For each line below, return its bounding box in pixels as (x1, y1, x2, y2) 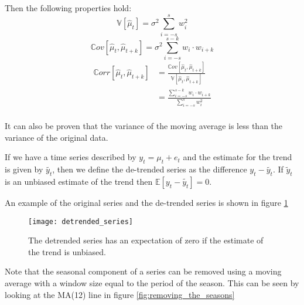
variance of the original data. (5, 131, 108, 143)
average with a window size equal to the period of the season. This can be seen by (5, 277, 299, 289)
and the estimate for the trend (183, 151, 292, 163)
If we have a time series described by (5, 151, 136, 163)
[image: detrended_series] (28, 217, 133, 226)
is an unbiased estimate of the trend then (5, 175, 153, 187)
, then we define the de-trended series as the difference (52, 163, 247, 175)
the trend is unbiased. (28, 245, 106, 257)
